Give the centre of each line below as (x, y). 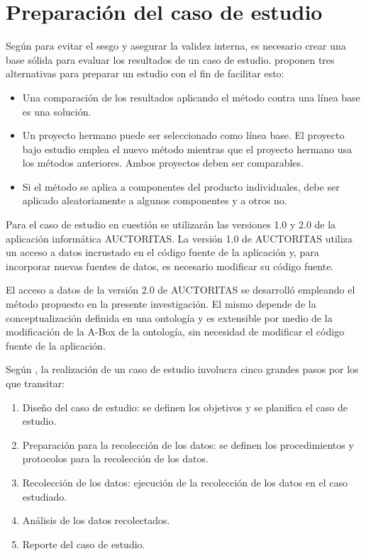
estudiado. (45, 496)
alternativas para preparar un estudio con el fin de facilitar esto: (145, 73)
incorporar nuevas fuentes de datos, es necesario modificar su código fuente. (170, 266)
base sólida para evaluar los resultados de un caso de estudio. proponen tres (170, 59)
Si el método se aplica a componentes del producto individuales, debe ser (181, 186)
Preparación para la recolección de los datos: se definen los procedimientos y (188, 444)
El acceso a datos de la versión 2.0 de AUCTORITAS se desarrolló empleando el (181, 290)
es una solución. (57, 111)
